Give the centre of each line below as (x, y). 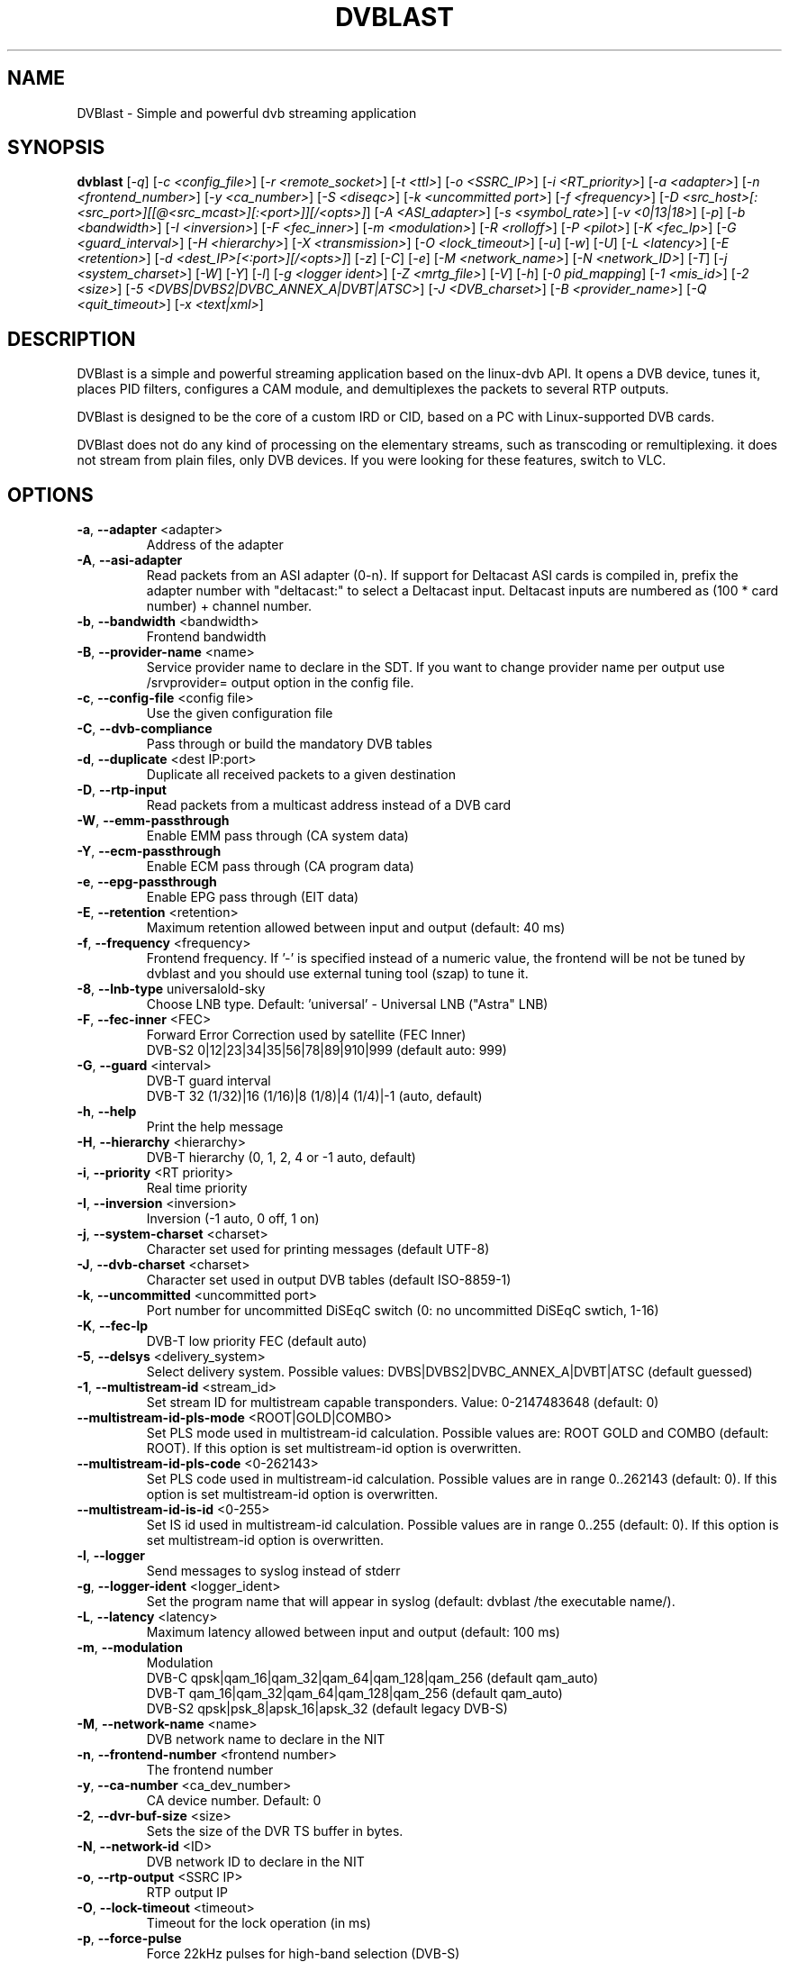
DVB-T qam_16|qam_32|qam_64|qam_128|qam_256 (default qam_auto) (354, 1694)
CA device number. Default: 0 (234, 1801)
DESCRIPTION (72, 339)
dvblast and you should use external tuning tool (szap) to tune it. (337, 974)
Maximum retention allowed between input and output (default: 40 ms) (356, 928)
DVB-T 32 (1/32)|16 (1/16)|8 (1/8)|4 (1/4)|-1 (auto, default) (314, 1096)
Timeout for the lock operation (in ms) (258, 1923)
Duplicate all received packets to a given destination (301, 775)
